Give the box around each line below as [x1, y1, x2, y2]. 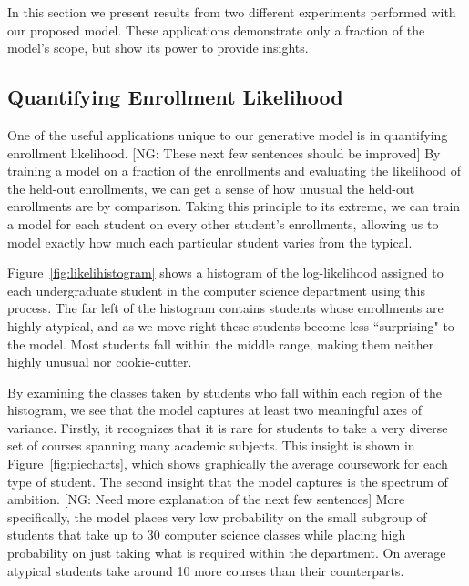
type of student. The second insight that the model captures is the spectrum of [7, 471, 448, 490]
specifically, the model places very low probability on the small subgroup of [7, 507, 427, 526]
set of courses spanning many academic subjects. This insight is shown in [7, 436, 415, 455]
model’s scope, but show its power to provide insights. [7, 38, 309, 57]
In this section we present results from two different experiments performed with [7, 3, 456, 21]
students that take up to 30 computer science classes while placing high [7, 525, 406, 544]
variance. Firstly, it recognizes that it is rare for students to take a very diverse [7, 418, 448, 437]
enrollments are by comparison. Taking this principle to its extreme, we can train [7, 197, 461, 216]
